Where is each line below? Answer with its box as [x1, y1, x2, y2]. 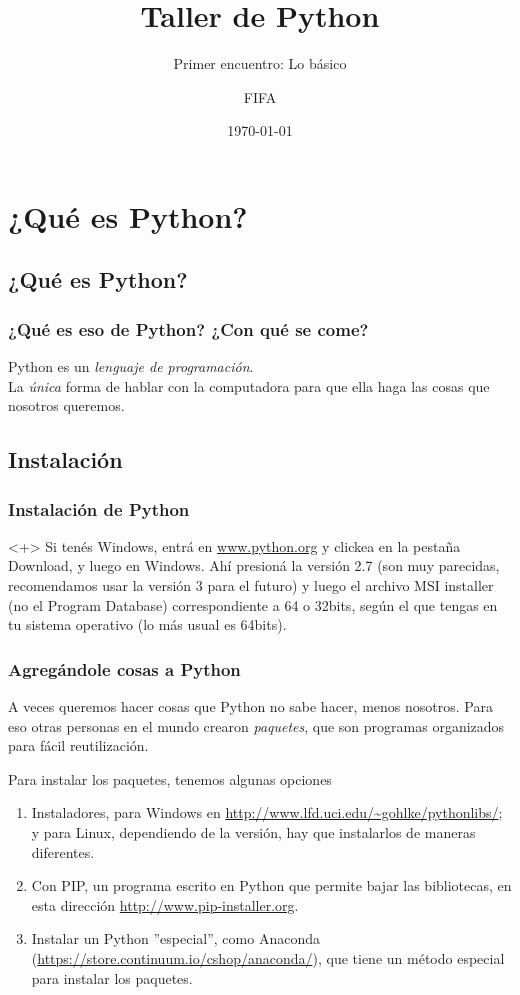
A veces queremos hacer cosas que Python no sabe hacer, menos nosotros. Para [8, 696, 493, 717]
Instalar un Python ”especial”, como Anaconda [31, 928, 320, 949]
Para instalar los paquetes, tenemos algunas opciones [8, 768, 332, 789]
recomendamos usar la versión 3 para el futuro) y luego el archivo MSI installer [8, 575, 494, 596]
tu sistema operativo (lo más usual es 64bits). [8, 614, 287, 635]
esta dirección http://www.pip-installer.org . [31, 894, 299, 915]
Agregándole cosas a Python [8, 656, 241, 681]
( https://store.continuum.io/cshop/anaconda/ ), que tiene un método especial [31, 948, 505, 968]
